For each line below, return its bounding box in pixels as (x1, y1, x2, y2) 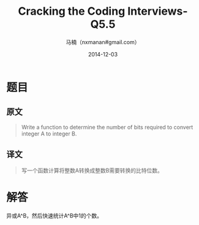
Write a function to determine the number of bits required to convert (21, 123, 193, 131)
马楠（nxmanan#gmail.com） (66, 38, 140, 45)
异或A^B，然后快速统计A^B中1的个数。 (6, 212, 103, 219)
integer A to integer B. (21, 130, 77, 137)
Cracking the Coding (18, 4, 126, 18)
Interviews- (127, 4, 188, 18)
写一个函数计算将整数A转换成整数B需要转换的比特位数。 (21, 167, 163, 174)
